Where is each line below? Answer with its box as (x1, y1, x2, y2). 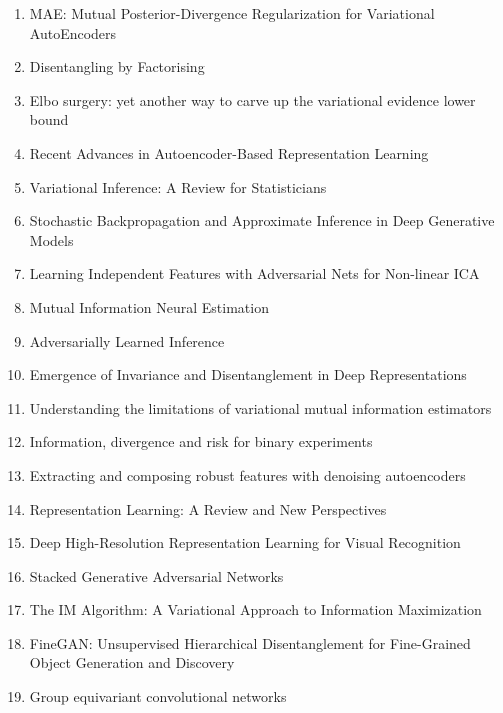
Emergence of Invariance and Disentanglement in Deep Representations (29, 364, 467, 385)
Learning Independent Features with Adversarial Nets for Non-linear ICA (29, 263, 480, 284)
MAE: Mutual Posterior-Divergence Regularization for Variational (29, 3, 435, 23)
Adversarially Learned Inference (29, 330, 225, 351)
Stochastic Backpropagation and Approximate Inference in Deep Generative (29, 210, 495, 231)
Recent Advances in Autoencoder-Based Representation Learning (29, 142, 429, 163)
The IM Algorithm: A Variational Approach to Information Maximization (29, 599, 482, 620)
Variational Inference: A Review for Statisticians (29, 176, 327, 197)
